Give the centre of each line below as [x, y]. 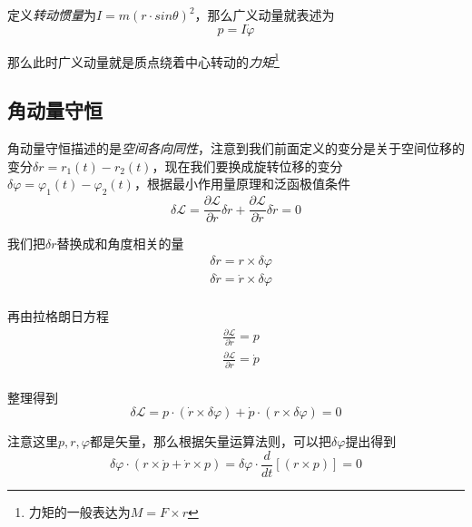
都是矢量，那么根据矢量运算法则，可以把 [211, 441]
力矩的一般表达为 [79, 511]
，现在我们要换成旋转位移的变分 [247, 166]
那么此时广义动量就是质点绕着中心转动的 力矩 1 [143, 60]
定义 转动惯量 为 [52, 15]
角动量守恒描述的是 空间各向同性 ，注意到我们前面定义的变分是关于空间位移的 [236, 148]
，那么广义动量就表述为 [265, 15]
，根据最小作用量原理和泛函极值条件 [242, 184]
